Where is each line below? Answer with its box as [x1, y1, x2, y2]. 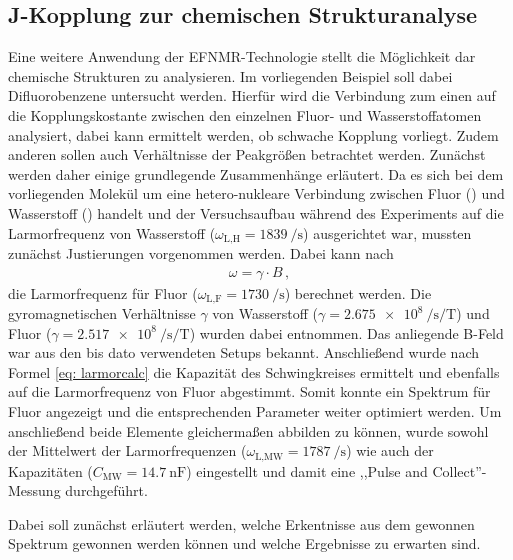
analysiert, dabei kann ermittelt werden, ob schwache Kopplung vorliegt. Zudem [8, 124, 499, 145]
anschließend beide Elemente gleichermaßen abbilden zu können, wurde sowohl [8, 420, 489, 441]
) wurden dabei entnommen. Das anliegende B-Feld [189, 322, 504, 343]
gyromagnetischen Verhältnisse [8, 303, 196, 324]
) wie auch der [346, 440, 434, 461]
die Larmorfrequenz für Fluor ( [8, 282, 198, 303]
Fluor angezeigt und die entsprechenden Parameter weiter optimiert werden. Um [8, 401, 502, 422]
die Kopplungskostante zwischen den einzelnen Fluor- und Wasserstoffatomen [8, 104, 482, 125]
